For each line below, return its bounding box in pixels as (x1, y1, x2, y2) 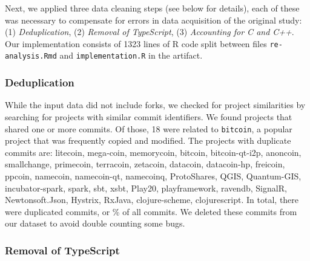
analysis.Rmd (5, 52, 57, 61)
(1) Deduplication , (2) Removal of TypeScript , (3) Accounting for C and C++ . (5, 25, 294, 38)
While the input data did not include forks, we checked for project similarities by (5, 98, 306, 111)
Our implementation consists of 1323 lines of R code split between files (5, 37, 267, 50)
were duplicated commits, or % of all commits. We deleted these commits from (5, 205, 297, 217)
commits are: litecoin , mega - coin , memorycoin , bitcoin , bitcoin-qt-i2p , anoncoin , (5, 146, 302, 158)
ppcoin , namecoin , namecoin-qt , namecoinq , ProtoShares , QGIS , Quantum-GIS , (5, 169, 302, 182)
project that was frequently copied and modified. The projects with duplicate (5, 134, 291, 147)
